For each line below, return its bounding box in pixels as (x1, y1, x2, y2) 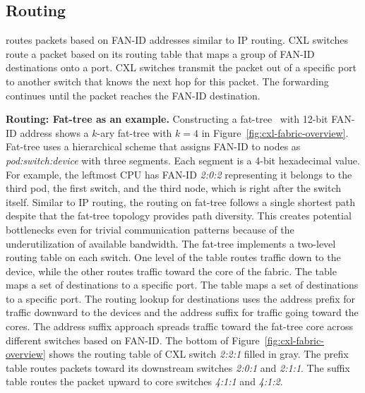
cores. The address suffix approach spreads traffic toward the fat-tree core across (6, 319, 354, 334)
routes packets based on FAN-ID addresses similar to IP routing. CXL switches (6, 32, 348, 47)
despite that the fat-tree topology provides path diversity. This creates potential (6, 208, 352, 223)
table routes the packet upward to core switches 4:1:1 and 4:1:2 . (6, 374, 283, 389)
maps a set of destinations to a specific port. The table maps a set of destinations (6, 277, 359, 292)
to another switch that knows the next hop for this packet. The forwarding (6, 73, 329, 88)
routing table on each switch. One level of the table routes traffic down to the (6, 250, 341, 265)
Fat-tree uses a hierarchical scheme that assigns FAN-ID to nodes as (6, 139, 301, 154)
